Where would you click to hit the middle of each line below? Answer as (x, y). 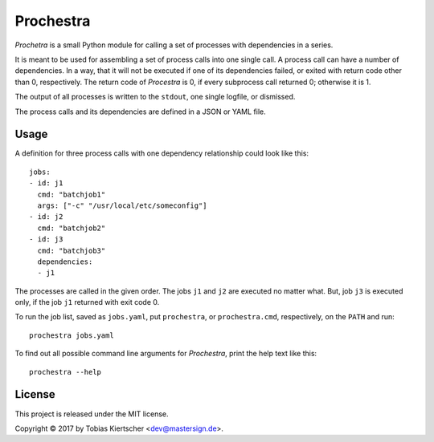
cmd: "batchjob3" (72, 250)
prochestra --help (66, 372)
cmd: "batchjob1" (72, 194)
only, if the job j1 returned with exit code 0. (87, 302)
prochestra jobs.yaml (72, 335)
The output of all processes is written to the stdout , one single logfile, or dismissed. (155, 97)
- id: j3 (46, 239)
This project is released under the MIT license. (92, 414)
